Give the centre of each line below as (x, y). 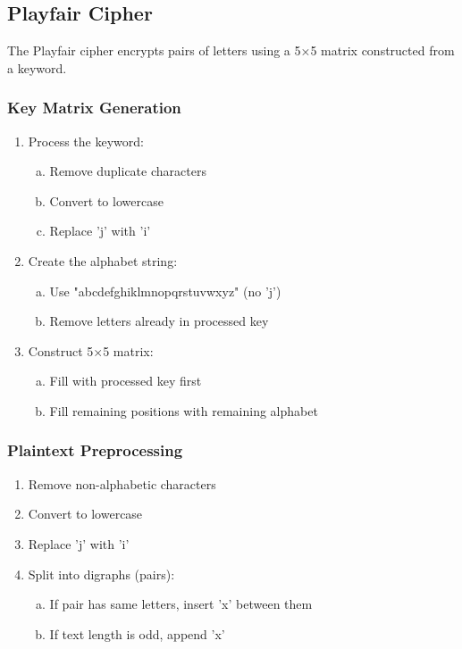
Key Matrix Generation (94, 108)
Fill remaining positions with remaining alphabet (184, 410)
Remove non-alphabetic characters (122, 483)
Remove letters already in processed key (159, 321)
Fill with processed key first (126, 381)
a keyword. (37, 67)
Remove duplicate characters (128, 171)
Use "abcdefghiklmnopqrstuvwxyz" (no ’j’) (165, 291)
